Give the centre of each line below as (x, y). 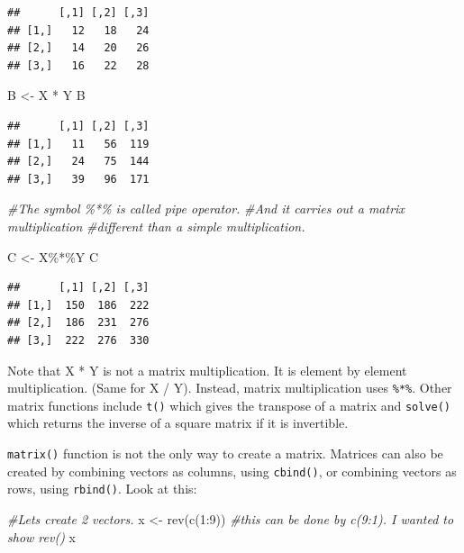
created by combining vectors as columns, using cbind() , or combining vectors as (232, 471)
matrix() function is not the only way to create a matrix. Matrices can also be (225, 453)
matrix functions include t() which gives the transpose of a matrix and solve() (229, 405)
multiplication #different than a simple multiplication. (156, 226)
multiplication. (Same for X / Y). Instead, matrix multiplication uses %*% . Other (230, 388)
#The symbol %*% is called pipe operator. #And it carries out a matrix (206, 209)
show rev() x (41, 536)
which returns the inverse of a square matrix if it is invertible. (178, 423)
